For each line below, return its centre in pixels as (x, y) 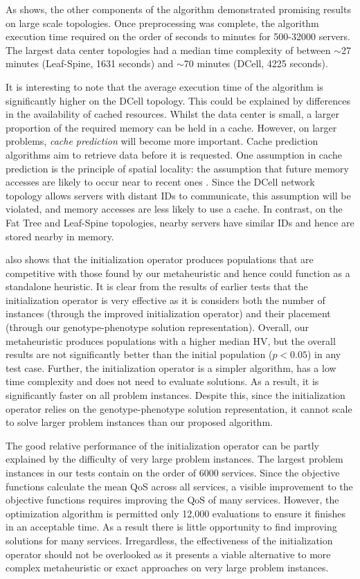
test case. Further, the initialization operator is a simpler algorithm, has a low (171, 367)
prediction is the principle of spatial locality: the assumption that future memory (177, 168)
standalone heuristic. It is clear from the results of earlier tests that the (157, 286)
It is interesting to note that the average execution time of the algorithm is (164, 86)
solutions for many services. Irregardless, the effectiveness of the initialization (169, 540)
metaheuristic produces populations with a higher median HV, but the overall (171, 340)
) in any (324, 354)
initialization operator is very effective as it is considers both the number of (165, 300)
